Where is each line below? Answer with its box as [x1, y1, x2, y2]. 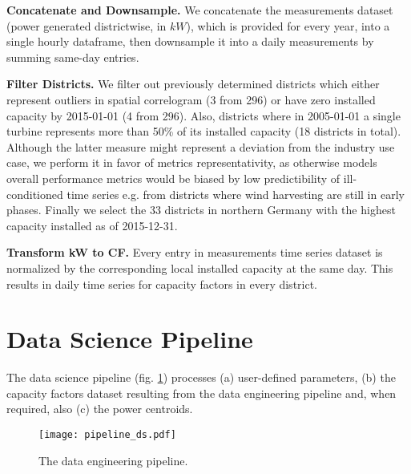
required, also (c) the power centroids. [6, 400, 193, 417]
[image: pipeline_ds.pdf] [38, 429, 176, 440]
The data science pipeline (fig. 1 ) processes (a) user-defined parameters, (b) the [6, 369, 396, 386]
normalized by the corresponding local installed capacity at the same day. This [6, 259, 393, 276]
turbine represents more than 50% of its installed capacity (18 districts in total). [6, 123, 401, 140]
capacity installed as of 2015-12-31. [6, 217, 178, 233]
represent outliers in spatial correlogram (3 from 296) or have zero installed [6, 91, 376, 107]
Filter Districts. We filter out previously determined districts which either [6, 75, 380, 92]
